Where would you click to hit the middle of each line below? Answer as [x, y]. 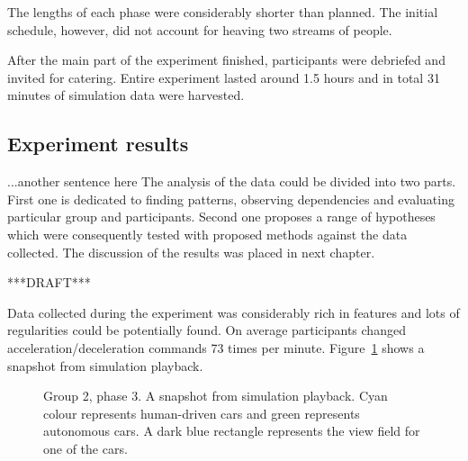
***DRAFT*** [49, 282]
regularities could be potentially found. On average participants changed [207, 330]
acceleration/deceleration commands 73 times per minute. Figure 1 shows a [216, 347]
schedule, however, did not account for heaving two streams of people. [200, 29]
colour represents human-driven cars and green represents [202, 413]
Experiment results [98, 144]
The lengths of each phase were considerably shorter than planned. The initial [223, 12]
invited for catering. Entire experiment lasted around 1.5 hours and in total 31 [224, 77]
